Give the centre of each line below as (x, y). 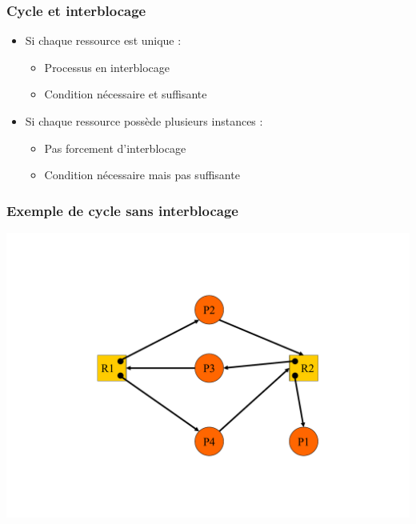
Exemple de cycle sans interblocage (122, 210)
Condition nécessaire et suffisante (126, 94)
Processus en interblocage (107, 67)
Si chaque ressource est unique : (103, 40)
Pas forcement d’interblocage (115, 148)
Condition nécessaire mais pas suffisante (142, 175)
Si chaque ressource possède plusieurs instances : (144, 121)
